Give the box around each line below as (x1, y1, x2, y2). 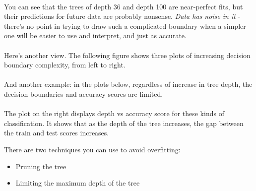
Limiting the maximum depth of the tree (15, 178, 140, 188)
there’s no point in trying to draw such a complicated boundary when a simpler (4, 20, 246, 31)
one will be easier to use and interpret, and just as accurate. (4, 30, 187, 41)
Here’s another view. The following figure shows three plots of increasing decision (4, 50, 251, 60)
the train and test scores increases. (4, 127, 109, 138)
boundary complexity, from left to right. (4, 60, 126, 70)
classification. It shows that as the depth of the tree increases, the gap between (4, 118, 244, 128)
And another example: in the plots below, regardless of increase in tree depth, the (4, 79, 253, 89)
